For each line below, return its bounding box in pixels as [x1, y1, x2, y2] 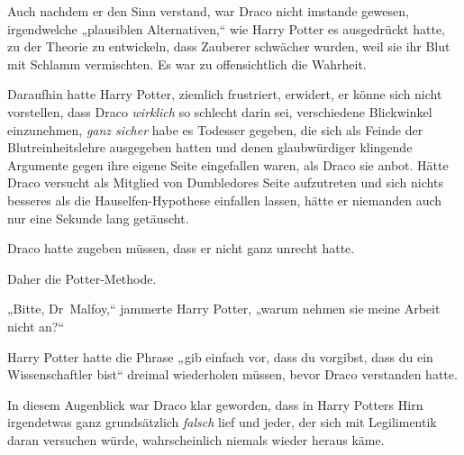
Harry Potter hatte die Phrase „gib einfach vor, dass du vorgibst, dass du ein [7, 347, 433, 366]
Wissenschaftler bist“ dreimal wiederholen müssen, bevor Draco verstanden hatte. [7, 365, 458, 384]
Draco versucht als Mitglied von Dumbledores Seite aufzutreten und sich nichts [7, 173, 443, 192]
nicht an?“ [7, 316, 64, 335]
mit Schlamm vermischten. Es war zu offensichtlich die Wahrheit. [7, 54, 367, 73]
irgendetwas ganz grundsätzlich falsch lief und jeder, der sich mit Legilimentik [7, 413, 437, 432]
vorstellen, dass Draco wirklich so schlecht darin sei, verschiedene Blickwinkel [7, 102, 432, 121]
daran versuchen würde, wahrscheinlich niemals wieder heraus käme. [7, 430, 385, 449]
